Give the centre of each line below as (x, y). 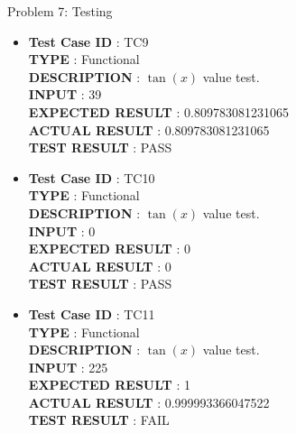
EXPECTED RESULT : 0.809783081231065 (158, 111)
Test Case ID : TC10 (92, 177)
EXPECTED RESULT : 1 (110, 385)
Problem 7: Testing (60, 11)
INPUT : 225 (68, 367)
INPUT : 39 (65, 94)
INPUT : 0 (62, 230)
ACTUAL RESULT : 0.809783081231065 (149, 129)
